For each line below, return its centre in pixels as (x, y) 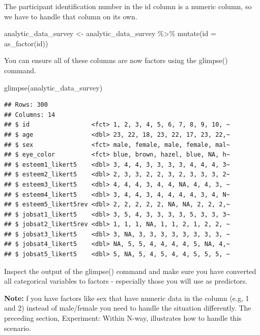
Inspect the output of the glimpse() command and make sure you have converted (130, 271)
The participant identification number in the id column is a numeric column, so (128, 6)
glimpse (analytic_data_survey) (53, 87)
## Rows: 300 (26, 105)
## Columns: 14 (30, 115)
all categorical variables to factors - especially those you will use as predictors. (126, 281)
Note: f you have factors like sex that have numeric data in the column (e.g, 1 (127, 298)
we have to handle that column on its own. (71, 16)
